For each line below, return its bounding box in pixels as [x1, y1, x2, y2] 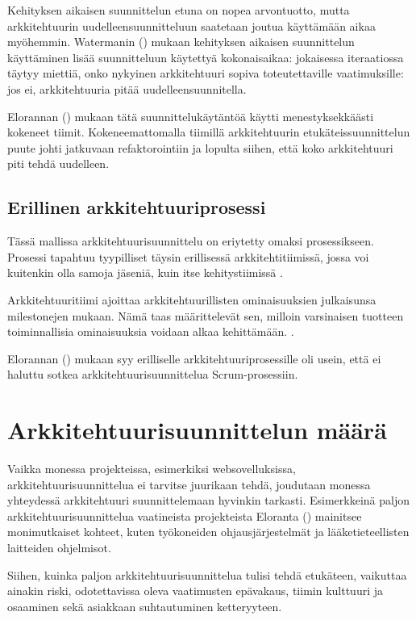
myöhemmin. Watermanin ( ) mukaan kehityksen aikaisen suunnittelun [7, 33, 355, 50]
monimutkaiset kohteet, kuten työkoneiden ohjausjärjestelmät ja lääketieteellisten [7, 523, 410, 540]
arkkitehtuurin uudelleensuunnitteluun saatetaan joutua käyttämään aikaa [7, 17, 376, 34]
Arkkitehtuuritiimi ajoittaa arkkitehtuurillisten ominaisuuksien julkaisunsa [7, 291, 376, 308]
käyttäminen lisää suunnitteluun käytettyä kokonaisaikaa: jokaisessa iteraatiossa [7, 48, 404, 65]
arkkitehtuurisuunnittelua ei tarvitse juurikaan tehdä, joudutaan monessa [7, 475, 371, 492]
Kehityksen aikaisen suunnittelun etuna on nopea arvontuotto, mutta [7, 2, 350, 18]
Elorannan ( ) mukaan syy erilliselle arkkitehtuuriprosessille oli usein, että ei [7, 350, 381, 367]
